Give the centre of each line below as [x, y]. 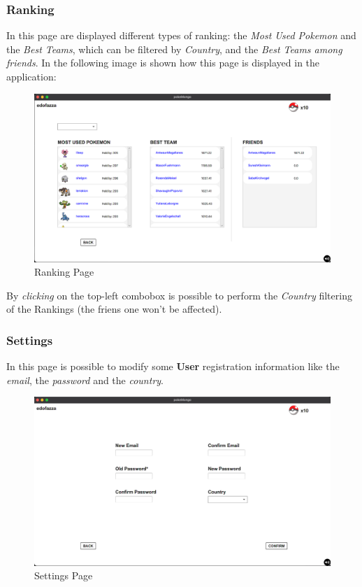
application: [31, 76]
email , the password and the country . [85, 380]
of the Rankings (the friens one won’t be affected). [114, 309]
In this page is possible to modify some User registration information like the [173, 366]
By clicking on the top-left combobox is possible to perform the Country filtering [179, 295]
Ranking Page [64, 272]
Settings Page [64, 575]
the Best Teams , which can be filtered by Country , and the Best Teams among [174, 49]
